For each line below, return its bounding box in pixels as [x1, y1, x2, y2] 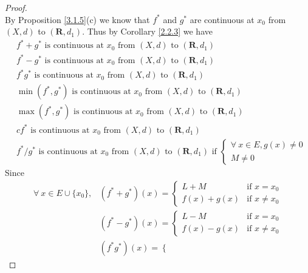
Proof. [5, 1, 27, 13]
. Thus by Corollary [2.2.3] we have [82, 25, 213, 38]
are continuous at [190, 13, 255, 25]
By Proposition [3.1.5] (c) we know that [5, 13, 150, 25]
